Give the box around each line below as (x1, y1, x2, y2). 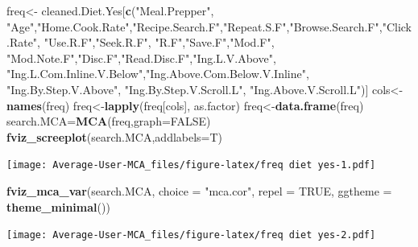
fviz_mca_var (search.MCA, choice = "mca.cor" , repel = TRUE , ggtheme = (6, 183, 392, 199)
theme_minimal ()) (6, 198, 110, 215)
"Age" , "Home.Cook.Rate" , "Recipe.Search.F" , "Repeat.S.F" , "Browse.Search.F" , (6, 18, 383, 35)
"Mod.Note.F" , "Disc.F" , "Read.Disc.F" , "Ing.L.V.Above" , (6, 49, 276, 66)
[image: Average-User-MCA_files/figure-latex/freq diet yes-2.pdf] (6, 229, 376, 241)
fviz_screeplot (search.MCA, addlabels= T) (6, 128, 223, 145)
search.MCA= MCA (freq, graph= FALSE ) (6, 113, 211, 130)
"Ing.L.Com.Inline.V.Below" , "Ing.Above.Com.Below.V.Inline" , (6, 65, 309, 82)
